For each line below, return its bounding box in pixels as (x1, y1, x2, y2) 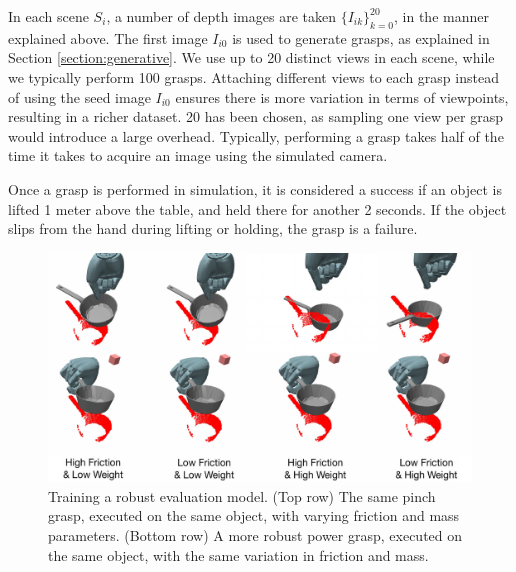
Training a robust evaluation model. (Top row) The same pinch (48, 485, 436, 506)
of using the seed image (8, 86, 151, 107)
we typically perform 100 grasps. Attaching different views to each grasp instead (8, 66, 499, 87)
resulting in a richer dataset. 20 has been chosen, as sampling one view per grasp (8, 106, 503, 127)
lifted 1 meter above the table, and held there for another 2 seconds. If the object (8, 198, 507, 219)
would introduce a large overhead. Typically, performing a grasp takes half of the (8, 125, 504, 146)
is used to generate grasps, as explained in (232, 27, 490, 48)
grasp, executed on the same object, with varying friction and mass (48, 505, 460, 526)
